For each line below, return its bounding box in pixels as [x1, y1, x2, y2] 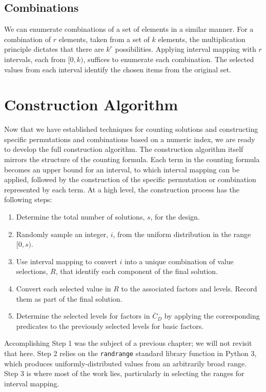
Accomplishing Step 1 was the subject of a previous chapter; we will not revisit [4, 338, 252, 348]
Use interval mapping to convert [16, 256, 117, 266]
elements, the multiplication [158, 33, 245, 44]
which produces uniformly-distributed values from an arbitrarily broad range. [4, 358, 247, 368]
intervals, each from [4, 53, 66, 64]
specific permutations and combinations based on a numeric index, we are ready [4, 133, 255, 144]
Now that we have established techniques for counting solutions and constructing [4, 124, 258, 134]
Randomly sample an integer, [16, 228, 108, 239]
